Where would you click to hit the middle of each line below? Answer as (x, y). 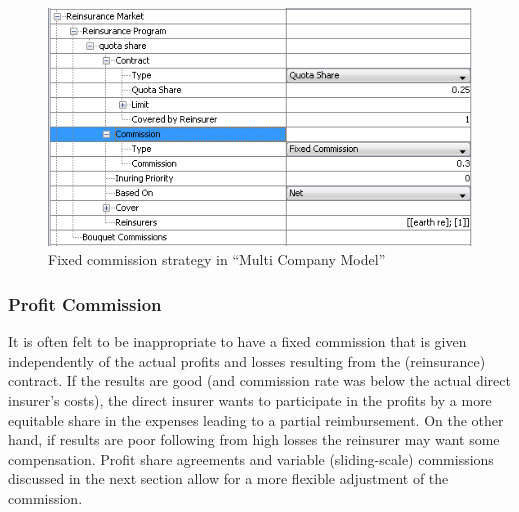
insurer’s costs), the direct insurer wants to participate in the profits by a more (250, 399)
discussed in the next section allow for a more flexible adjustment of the (228, 478)
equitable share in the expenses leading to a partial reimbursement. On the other (256, 419)
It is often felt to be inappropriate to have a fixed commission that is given (237, 341)
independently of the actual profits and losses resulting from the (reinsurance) (247, 360)
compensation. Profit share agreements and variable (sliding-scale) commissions (251, 458)
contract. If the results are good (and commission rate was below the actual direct (259, 380)
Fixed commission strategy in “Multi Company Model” (217, 259)
